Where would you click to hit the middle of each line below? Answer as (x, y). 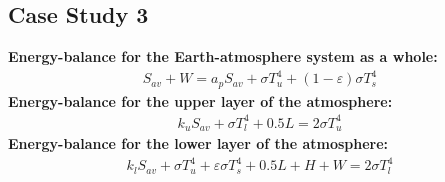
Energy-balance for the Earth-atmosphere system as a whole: (223, 56)
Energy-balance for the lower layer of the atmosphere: (198, 143)
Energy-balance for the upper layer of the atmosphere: (200, 100)
